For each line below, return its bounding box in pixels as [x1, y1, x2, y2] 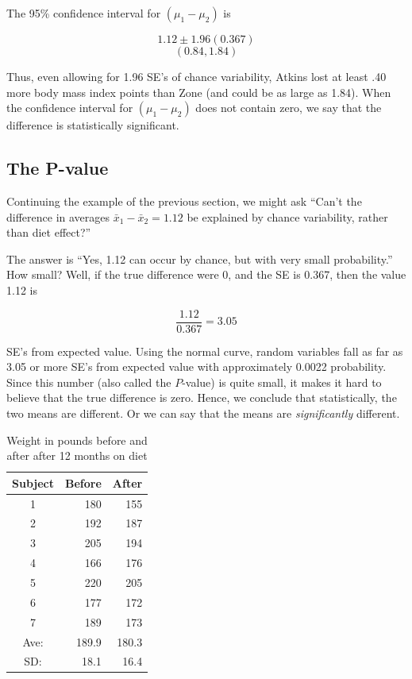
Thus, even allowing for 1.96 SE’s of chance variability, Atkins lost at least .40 [6, 68, 387, 84]
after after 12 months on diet [6, 447, 148, 464]
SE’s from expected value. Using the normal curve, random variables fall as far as [6, 342, 403, 359]
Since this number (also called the [6, 373, 171, 390]
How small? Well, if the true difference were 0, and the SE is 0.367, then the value [6, 266, 406, 283]
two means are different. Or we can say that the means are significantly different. [6, 404, 400, 421]
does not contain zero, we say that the [195, 99, 382, 116]
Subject [12, 474, 54, 491]
